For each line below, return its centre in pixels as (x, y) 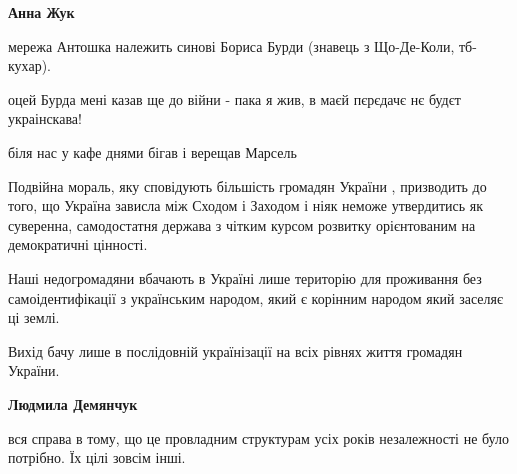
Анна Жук (41, 12)
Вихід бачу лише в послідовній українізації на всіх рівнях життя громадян (235, 350)
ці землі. (34, 317)
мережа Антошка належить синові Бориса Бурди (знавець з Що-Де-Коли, (231, 45)
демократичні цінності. (78, 244)
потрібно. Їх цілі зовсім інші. (97, 457)
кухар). (29, 65)
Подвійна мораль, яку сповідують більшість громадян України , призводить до (247, 185)
